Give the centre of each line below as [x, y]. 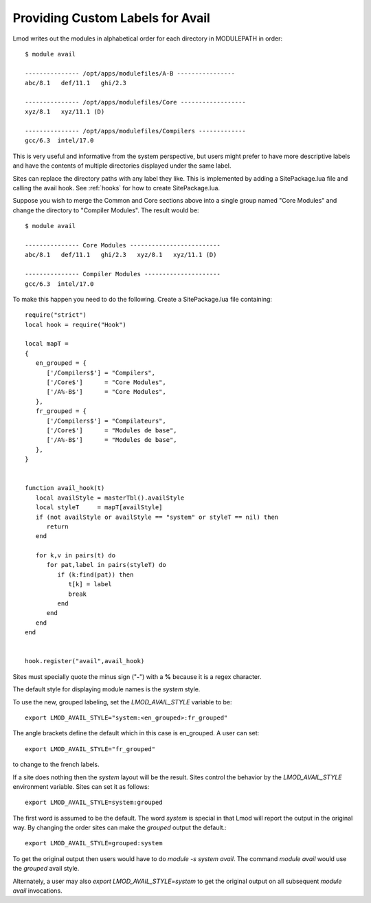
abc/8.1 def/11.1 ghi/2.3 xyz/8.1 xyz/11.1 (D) [121, 255]
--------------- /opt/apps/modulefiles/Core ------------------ [136, 102]
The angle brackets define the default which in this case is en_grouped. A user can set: [136, 733]
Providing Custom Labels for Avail [112, 18]
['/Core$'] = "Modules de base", [112, 431]
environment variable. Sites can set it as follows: [81, 786]
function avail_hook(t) [65, 488]
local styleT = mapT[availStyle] [99, 508]
